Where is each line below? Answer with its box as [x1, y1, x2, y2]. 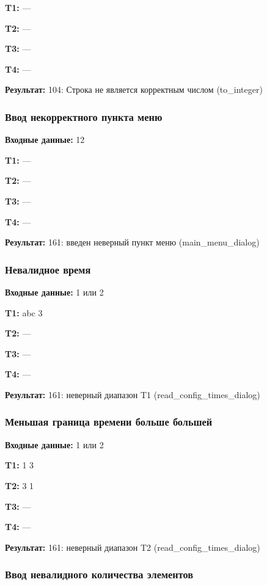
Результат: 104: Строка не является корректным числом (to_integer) [5, 83, 263, 96]
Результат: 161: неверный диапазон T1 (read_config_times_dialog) [5, 388, 260, 401]
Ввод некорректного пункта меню [5, 109, 163, 124]
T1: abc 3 [5, 306, 43, 319]
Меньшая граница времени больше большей [5, 414, 213, 429]
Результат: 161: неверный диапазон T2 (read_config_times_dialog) [5, 540, 260, 553]
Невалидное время [5, 261, 91, 277]
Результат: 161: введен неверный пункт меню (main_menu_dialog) [5, 236, 260, 249]
